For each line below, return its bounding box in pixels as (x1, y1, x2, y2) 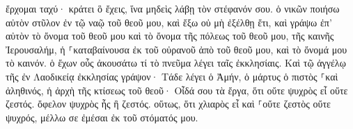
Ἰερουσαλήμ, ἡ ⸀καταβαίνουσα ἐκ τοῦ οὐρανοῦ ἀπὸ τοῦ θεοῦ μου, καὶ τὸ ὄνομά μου (6, 42, 347, 56)
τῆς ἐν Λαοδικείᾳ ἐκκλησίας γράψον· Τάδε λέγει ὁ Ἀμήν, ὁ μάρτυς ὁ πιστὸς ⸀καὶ (6, 69, 338, 83)
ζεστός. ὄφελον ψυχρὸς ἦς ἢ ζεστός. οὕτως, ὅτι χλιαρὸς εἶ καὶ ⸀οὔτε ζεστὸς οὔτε (6, 96, 331, 111)
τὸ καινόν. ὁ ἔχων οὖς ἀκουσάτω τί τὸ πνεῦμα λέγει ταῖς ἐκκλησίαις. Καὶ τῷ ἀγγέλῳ (6, 55, 346, 70)
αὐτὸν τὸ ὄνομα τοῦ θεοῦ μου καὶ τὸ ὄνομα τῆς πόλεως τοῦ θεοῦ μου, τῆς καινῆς (6, 28, 334, 43)
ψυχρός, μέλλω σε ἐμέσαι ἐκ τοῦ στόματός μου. (6, 110, 198, 124)
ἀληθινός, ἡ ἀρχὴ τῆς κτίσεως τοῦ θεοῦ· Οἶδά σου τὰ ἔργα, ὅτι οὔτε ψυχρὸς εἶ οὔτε (6, 83, 348, 97)
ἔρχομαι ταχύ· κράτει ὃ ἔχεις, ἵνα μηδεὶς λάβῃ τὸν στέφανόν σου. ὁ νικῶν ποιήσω (6, 1, 340, 15)
